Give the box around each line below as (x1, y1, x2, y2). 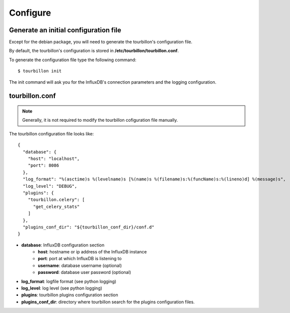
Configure (9, 7, 51, 18)
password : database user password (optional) (38, 269, 132, 275)
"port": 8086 (27, 163, 59, 168)
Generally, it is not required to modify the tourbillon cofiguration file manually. (22, 117, 178, 123)
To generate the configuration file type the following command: (9, 57, 136, 63)
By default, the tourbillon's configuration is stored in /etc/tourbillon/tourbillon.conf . (9, 48, 179, 54)
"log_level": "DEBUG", (22, 183, 77, 189)
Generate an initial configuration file (9, 26, 122, 34)
